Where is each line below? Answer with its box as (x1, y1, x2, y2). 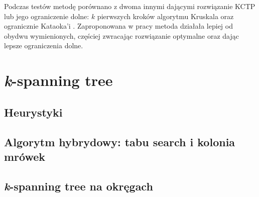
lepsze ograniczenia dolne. (4, 40, 83, 51)
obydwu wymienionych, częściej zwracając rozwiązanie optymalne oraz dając (4, 30, 239, 41)
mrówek (4, 148, 46, 164)
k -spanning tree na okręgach (4, 178, 153, 193)
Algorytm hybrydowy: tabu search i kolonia (4, 134, 235, 149)
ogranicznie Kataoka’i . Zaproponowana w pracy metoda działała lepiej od (4, 21, 233, 31)
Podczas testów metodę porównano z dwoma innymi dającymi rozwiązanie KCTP (4, 1, 255, 11)
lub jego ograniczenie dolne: (4, 11, 89, 21)
